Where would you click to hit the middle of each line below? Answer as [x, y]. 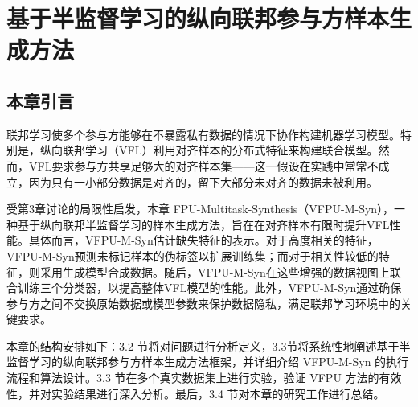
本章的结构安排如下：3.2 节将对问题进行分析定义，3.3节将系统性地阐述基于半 [209, 345]
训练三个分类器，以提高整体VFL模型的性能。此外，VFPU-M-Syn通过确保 [209, 288]
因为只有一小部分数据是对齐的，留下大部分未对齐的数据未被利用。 [203, 181]
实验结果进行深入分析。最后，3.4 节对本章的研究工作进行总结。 [218, 393]
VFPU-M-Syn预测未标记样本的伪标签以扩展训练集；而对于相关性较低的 [193, 255]
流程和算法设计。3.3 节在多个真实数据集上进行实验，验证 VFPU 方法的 [193, 378]
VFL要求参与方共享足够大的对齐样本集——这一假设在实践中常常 [198, 165]
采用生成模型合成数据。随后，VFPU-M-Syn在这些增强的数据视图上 [215, 271]
